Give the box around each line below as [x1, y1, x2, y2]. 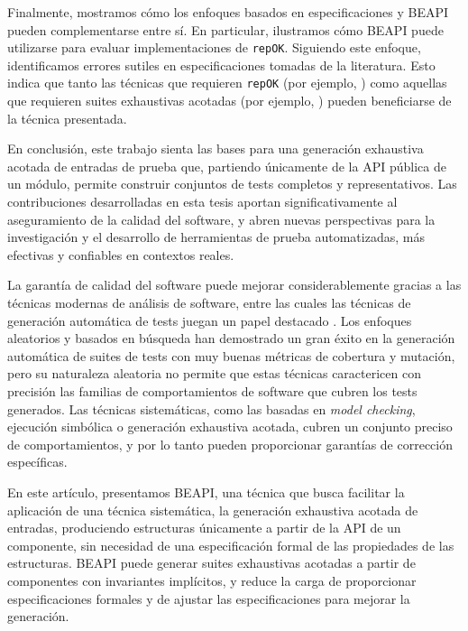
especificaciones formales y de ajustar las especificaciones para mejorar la [7, 589, 410, 608]
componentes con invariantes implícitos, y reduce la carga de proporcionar [7, 571, 417, 589]
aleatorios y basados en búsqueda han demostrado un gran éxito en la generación [7, 329, 455, 348]
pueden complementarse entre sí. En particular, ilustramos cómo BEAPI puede [7, 20, 444, 39]
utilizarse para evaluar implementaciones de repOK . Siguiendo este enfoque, [7, 38, 421, 57]
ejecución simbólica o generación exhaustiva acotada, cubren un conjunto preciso [7, 417, 453, 436]
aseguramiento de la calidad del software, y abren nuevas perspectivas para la [7, 209, 436, 228]
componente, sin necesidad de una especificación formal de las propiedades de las [7, 535, 454, 554]
